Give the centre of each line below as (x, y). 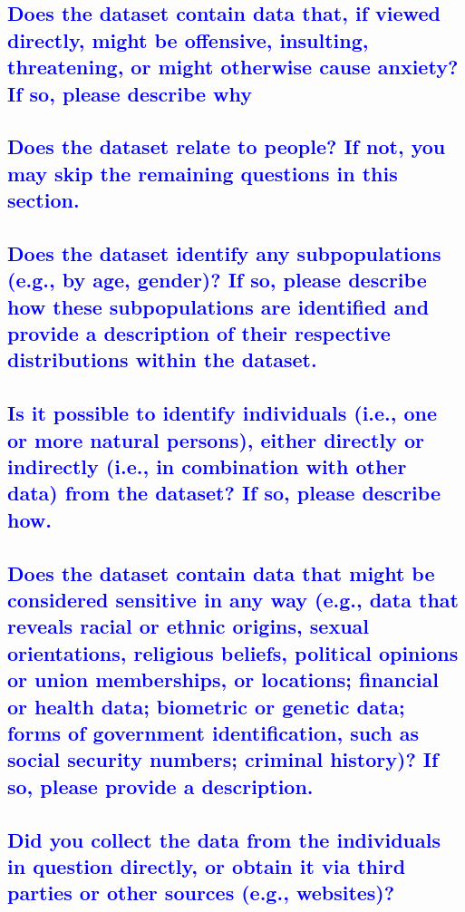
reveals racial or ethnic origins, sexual (189, 626)
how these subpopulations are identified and (218, 306)
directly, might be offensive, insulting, (188, 39)
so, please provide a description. (160, 786)
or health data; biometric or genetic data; (206, 706)
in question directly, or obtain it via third (207, 865)
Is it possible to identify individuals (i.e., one (223, 413)
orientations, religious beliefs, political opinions (233, 652)
